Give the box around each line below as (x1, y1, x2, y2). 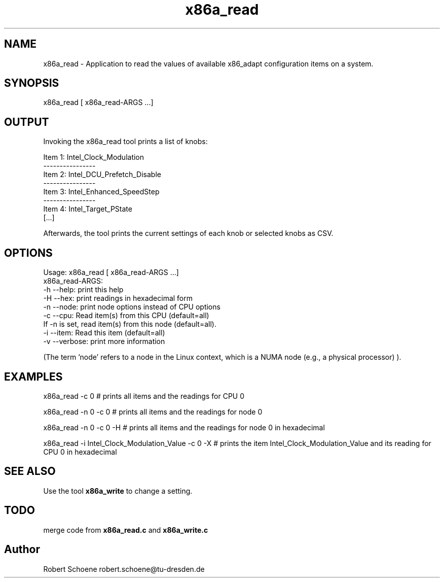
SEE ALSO (4, 465, 56, 478)
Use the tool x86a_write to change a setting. (43, 486, 193, 495)
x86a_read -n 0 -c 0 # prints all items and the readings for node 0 (43, 407, 263, 416)
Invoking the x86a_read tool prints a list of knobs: (43, 137, 208, 146)
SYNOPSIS (4, 77, 59, 90)
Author (4, 543, 40, 556)
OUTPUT (4, 115, 49, 128)
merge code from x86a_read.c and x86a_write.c (43, 525, 208, 534)
